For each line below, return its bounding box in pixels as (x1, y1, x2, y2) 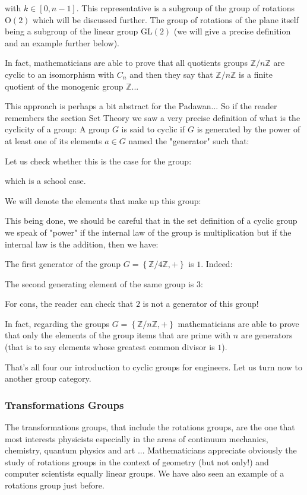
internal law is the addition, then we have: (5, 237, 159, 250)
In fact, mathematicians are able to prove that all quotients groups (5, 56, 248, 69)
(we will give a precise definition (173, 25, 291, 37)
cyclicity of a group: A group (5, 123, 110, 135)
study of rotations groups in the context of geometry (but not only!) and (5, 455, 269, 468)
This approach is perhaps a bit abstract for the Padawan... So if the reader (5, 100, 277, 112)
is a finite (239, 68, 273, 80)
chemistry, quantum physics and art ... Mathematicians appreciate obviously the (5, 444, 297, 456)
